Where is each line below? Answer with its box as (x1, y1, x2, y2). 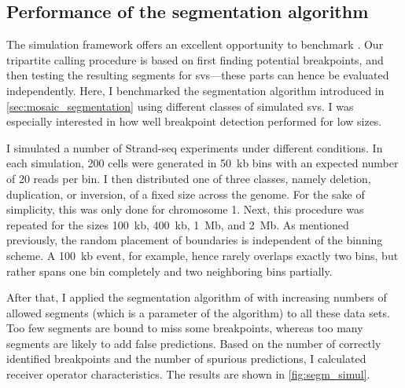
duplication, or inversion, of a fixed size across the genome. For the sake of (6, 185, 365, 202)
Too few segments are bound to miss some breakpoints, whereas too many (6, 320, 363, 336)
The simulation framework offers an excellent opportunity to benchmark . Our (6, 36, 384, 53)
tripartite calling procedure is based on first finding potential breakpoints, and (6, 51, 384, 68)
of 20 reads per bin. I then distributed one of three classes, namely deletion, (6, 170, 371, 186)
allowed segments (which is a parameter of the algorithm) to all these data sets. (6, 304, 390, 320)
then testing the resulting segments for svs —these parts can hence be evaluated (6, 67, 389, 83)
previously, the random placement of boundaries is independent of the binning (6, 232, 383, 248)
